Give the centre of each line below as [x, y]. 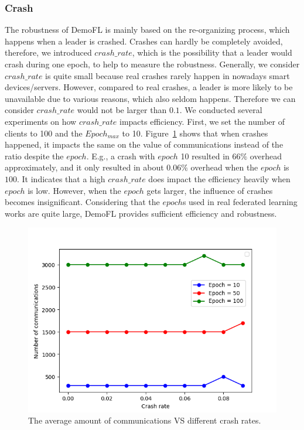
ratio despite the [34, 156]
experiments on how [41, 121]
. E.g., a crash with [121, 156]
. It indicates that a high [61, 178]
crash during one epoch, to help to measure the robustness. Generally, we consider [152, 64]
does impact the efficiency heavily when [219, 178]
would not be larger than [122, 110]
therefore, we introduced [48, 52]
